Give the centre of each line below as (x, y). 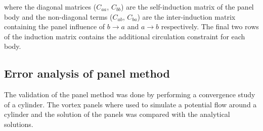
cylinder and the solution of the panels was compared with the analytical (117, 114)
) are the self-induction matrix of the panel (187, 7)
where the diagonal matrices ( (50, 7)
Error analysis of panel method (87, 73)
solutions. (19, 124)
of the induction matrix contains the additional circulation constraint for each (125, 36)
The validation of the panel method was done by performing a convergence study (130, 94)
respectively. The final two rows (210, 26)
